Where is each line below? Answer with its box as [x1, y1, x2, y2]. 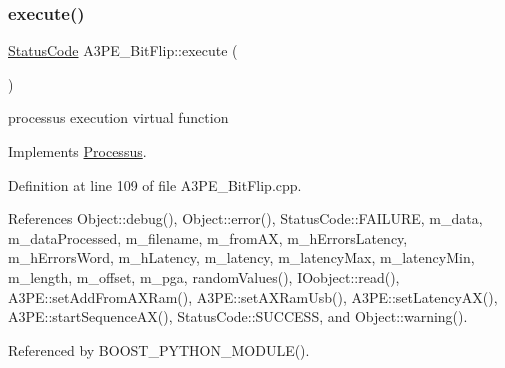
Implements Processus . [8, 141, 147, 161]
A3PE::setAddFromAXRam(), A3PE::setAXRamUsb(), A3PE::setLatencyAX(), [8, 286, 498, 307]
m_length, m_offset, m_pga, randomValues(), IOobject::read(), [8, 266, 400, 287]
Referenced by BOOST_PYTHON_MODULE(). [8, 339, 310, 360]
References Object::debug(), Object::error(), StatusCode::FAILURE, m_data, [8, 208, 483, 229]
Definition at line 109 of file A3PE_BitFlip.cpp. [8, 174, 302, 195]
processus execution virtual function [8, 107, 229, 128]
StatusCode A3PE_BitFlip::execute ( [8, 40, 238, 61]
